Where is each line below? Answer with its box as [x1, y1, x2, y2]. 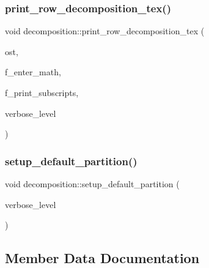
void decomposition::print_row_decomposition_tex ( [5, 24, 205, 37]
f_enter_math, [5, 65, 61, 78]
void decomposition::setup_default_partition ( [5, 177, 180, 190]
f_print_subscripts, [5, 86, 79, 99]
